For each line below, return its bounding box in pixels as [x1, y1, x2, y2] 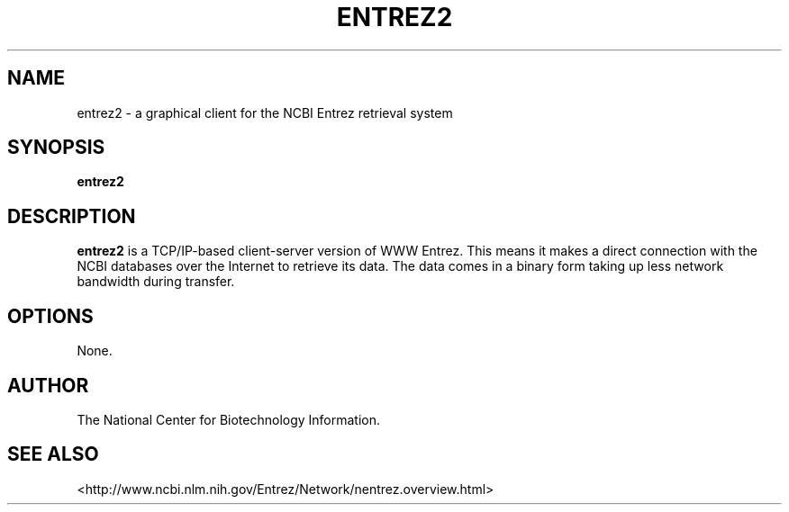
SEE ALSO [7, 443, 99, 466]
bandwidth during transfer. [77, 274, 235, 290]
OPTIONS [7, 304, 94, 328]
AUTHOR [7, 373, 89, 397]
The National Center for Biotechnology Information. [77, 411, 381, 427]
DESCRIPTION [7, 204, 136, 228]
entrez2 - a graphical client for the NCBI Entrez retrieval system [77, 104, 453, 121]
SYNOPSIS [7, 136, 105, 159]
